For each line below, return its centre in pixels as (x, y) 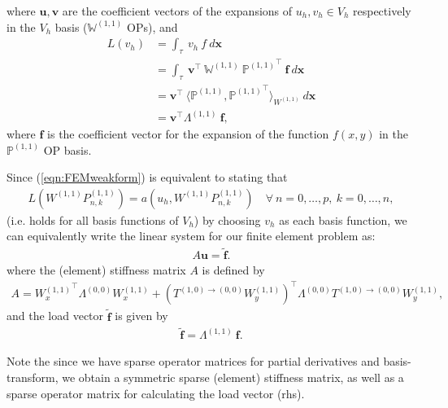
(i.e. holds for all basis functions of (93, 219)
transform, (33, 377)
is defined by (233, 270)
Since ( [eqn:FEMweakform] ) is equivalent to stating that (147, 177)
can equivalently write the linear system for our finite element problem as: (191, 236)
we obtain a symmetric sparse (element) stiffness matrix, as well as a (233, 377)
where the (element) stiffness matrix (96, 270)
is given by (141, 316)
